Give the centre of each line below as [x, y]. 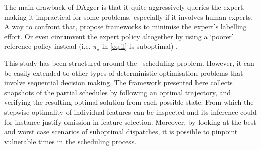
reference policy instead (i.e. [47, 46]
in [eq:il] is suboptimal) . [140, 46]
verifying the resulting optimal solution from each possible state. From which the [129, 102]
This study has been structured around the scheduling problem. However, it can [129, 62]
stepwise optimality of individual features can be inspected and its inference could [130, 112]
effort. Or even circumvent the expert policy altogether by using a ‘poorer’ [119, 36]
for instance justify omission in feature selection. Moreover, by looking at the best [130, 122]
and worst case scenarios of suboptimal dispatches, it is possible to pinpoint [121, 132]
